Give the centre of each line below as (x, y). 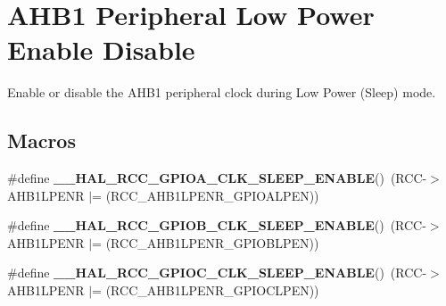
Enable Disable (101, 50)
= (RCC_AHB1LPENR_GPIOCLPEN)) (206, 290)
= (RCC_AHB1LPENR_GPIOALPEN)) (206, 195)
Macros (41, 141)
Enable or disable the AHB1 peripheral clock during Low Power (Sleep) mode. (222, 92)
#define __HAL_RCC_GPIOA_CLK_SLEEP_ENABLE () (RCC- (217, 178)
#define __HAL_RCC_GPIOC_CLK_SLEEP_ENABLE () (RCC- (217, 273)
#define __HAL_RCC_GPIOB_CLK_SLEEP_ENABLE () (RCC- (217, 225)
